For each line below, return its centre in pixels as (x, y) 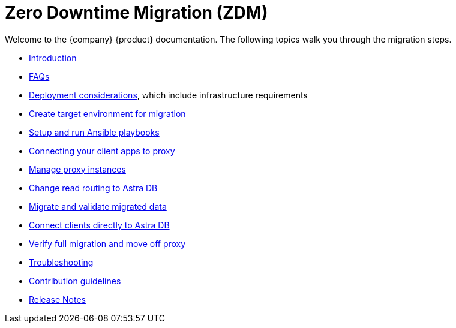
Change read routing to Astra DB (93, 188)
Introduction (53, 58)
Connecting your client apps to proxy (102, 151)
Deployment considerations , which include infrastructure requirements (168, 95)
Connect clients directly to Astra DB (99, 225)
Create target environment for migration (107, 113)
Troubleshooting (61, 262)
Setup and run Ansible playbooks (94, 132)
